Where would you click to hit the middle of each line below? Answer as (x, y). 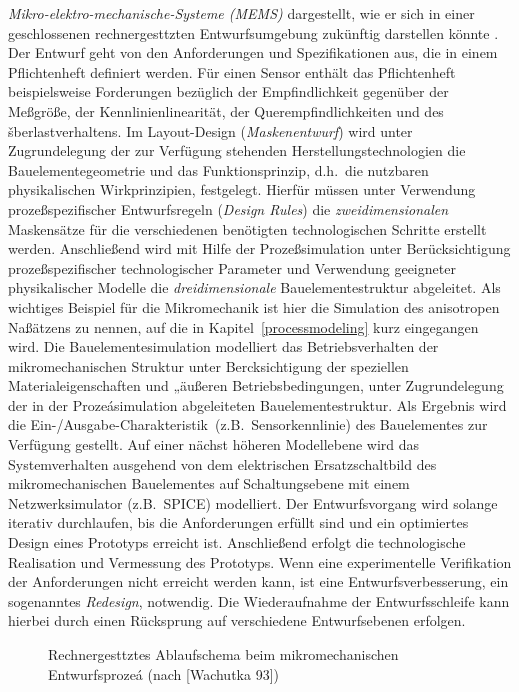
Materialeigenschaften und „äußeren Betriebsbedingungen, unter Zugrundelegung (256, 385)
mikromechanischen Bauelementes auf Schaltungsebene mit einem (209, 483)
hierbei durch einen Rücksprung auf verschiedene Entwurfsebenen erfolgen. (237, 620)
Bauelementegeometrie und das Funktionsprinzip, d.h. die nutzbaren (218, 169)
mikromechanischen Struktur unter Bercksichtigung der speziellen (208, 365)
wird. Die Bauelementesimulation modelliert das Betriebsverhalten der (223, 346)
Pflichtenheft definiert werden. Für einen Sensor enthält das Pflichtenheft (232, 71)
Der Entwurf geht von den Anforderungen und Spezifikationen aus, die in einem (253, 52)
